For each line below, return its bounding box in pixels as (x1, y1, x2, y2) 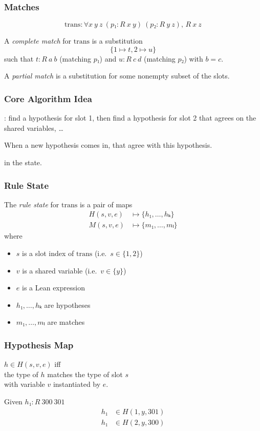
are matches (47, 317, 85, 327)
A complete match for (4, 35, 72, 46)
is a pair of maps (79, 199, 133, 209)
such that (4, 53, 34, 64)
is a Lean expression (21, 282, 85, 293)
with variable (4, 379, 45, 389)
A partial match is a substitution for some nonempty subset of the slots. (4, 70, 230, 81)
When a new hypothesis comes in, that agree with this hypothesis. (4, 140, 212, 150)
